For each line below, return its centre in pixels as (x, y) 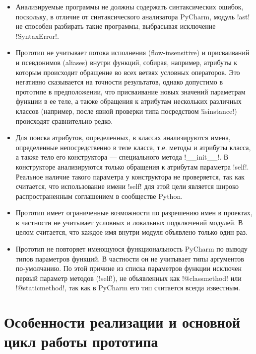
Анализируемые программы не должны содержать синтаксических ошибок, (129, 6)
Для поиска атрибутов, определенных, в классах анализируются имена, (123, 137)
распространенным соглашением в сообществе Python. (99, 196)
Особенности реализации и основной (122, 322)
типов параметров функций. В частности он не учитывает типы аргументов (130, 258)
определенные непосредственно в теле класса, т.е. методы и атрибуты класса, (133, 147)
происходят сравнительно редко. (64, 121)
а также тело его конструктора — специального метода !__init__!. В (122, 157)
